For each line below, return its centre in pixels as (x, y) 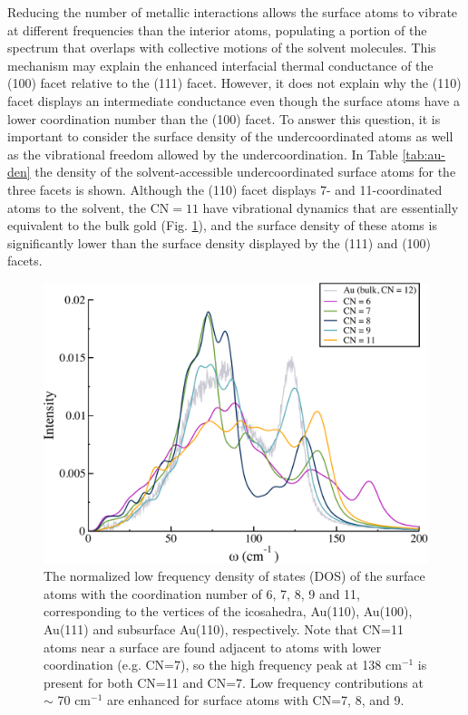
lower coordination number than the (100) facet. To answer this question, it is (224, 118)
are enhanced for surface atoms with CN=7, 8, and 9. (256, 700)
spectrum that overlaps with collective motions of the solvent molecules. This (222, 48)
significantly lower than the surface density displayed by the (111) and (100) (219, 242)
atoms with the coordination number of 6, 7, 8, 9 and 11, (202, 593)
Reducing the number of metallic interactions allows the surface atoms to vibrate (233, 12)
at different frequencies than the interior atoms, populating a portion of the (217, 29)
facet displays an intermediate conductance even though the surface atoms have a (234, 100)
